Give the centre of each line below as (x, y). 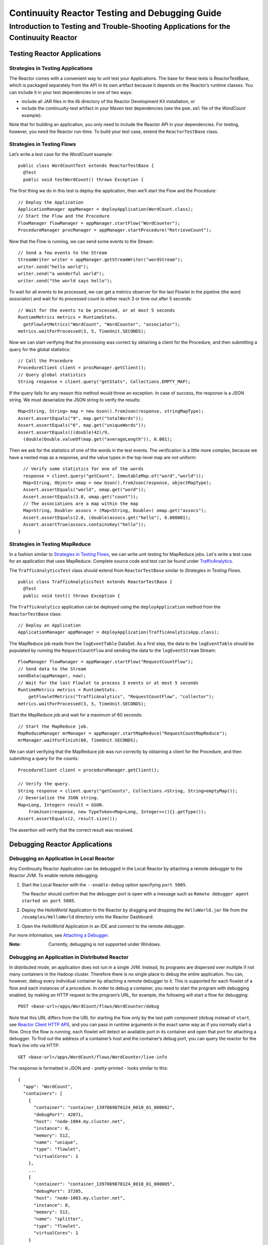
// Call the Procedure (46, 361)
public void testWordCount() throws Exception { (83, 180)
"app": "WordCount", (48, 1086)
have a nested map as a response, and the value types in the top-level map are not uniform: (103, 457)
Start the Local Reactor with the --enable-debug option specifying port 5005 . (104, 884)
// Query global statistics (52, 374)
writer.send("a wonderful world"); (61, 274)
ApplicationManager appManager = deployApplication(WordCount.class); (106, 209)
